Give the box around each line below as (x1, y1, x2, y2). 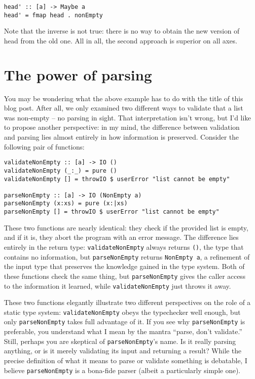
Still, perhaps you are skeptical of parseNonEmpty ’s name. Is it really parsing (4, 336, 236, 346)
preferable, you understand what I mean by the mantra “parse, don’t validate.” (4, 326, 242, 337)
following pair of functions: (4, 141, 85, 152)
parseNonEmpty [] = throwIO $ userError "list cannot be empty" (4, 208, 219, 216)
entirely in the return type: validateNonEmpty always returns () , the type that (4, 241, 244, 252)
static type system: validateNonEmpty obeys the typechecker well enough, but (4, 306, 241, 317)
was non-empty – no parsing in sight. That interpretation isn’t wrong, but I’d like (4, 112, 251, 122)
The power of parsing (4, 64, 152, 84)
